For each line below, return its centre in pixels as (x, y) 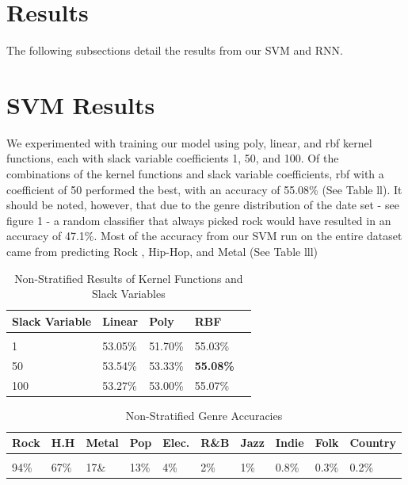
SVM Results (81, 104)
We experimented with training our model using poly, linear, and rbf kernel (189, 142)
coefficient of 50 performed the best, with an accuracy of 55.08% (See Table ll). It (204, 189)
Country (373, 443)
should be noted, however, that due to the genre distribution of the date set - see (203, 205)
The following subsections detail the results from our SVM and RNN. (175, 50)
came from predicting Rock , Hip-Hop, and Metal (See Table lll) (162, 251)
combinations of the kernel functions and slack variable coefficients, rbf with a (195, 174)
